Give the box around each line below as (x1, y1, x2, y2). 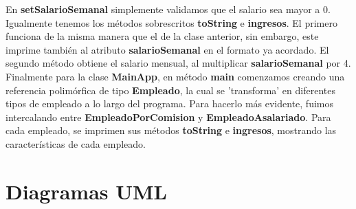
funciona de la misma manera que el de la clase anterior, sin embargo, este (5, 29, 319, 43)
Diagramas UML (5, 177, 167, 205)
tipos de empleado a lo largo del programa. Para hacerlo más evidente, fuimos (5, 96, 333, 111)
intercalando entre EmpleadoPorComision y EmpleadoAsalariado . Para (5, 109, 331, 124)
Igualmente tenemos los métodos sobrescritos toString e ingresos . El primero (5, 15, 337, 30)
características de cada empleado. (5, 136, 146, 151)
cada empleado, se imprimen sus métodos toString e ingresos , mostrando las (5, 123, 337, 137)
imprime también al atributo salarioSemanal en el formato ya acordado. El (5, 42, 329, 56)
